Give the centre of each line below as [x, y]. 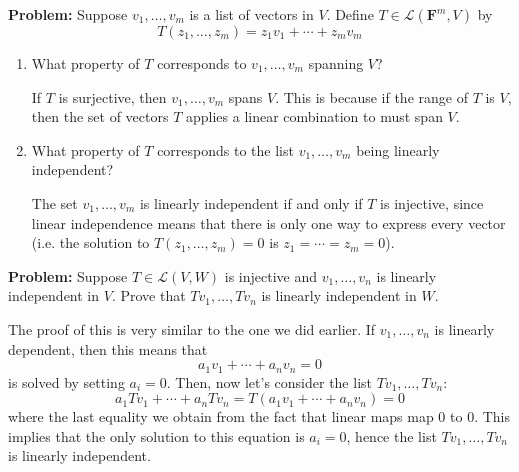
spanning [336, 63]
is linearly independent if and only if [251, 202]
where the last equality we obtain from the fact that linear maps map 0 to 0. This [259, 416]
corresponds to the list [225, 149]
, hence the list [391, 435]
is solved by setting [66, 381]
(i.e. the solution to [90, 242]
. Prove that [148, 295]
